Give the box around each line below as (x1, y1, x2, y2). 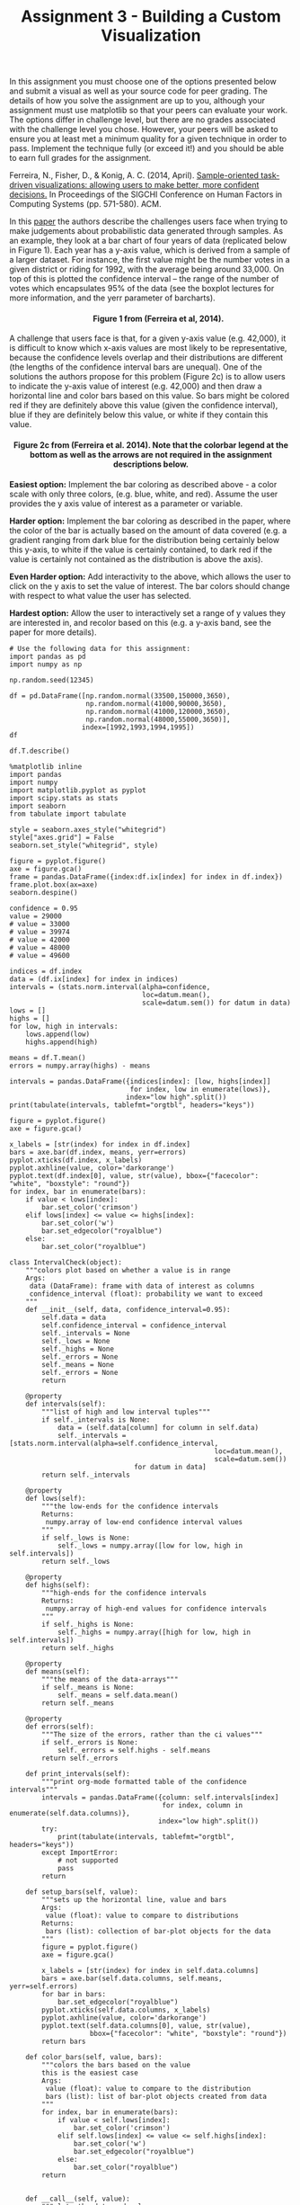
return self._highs (41, 1643, 115, 1652)
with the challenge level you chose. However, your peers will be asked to (9, 124, 278, 135)
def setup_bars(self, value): (25, 1887, 139, 1897)
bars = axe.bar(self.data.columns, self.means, (41, 1974, 223, 1983)
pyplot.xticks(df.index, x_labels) (9, 1156, 143, 1165)
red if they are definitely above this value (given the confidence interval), (9, 400, 278, 411)
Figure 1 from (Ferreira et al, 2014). (93, 313, 225, 324)
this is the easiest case (41, 2068, 139, 2077)
